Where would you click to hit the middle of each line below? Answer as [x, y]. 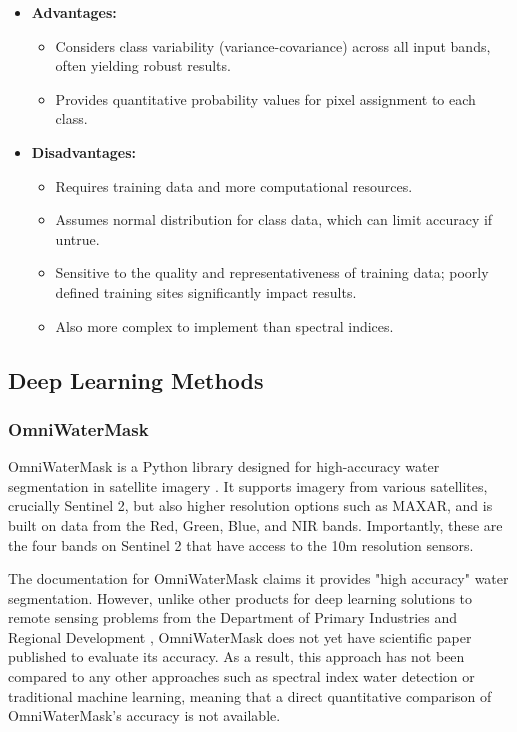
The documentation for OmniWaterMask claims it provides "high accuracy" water [258, 578]
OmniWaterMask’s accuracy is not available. [144, 715]
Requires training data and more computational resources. [234, 185]
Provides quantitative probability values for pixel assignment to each [265, 98]
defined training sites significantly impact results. [206, 291]
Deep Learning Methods [136, 379]
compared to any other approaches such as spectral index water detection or [241, 676]
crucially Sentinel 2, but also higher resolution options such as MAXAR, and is [250, 505]
